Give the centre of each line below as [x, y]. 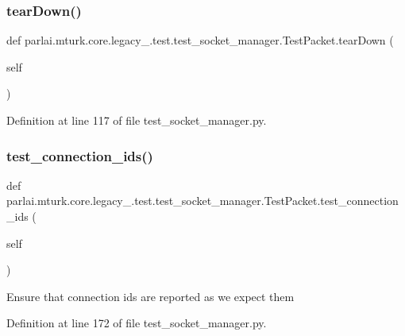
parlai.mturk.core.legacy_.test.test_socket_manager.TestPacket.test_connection [202, 201]
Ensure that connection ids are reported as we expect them [150, 296]
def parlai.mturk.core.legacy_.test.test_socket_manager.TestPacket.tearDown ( [200, 40]
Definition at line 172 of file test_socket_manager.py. [137, 323]
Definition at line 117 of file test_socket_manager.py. [137, 120]
